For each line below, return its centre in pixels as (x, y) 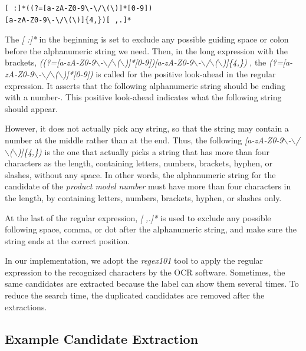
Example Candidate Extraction (102, 338)
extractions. (26, 306)
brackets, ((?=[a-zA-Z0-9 (50, 62)
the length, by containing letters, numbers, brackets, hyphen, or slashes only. (143, 197)
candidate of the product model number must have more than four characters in (148, 186)
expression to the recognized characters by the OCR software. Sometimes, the (145, 272)
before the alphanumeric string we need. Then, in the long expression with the (146, 50)
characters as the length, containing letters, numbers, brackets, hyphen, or (139, 163)
